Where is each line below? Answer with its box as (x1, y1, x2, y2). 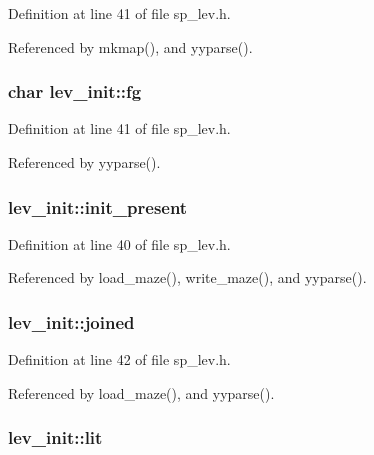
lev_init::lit (8, 425, 103, 450)
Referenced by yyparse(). (8, 152, 161, 172)
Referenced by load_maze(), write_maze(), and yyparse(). (8, 267, 367, 288)
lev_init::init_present (8, 194, 188, 219)
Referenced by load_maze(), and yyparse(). (8, 382, 275, 403)
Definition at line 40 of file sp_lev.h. (8, 233, 231, 254)
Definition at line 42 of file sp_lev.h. (8, 349, 231, 370)
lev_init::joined (8, 309, 135, 334)
